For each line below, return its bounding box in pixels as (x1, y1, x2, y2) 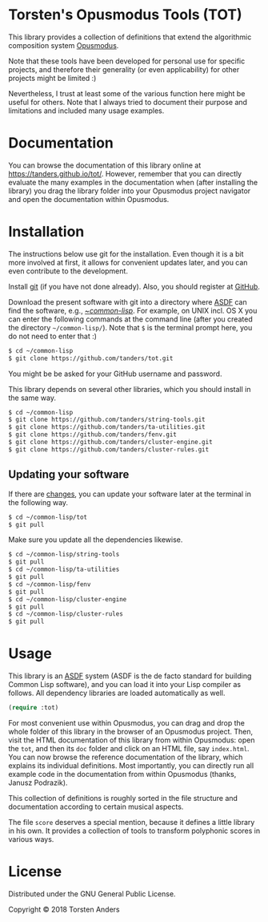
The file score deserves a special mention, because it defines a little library (8, 817, 255, 827)
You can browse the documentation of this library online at (8, 160, 202, 170)
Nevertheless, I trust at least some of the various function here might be (8, 88, 246, 98)
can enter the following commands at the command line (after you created (8, 314, 254, 324)
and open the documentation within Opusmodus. (8, 194, 170, 204)
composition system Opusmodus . (8, 40, 119, 50)
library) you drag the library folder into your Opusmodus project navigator (8, 186, 251, 196)
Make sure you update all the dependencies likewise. (8, 535, 183, 544)
